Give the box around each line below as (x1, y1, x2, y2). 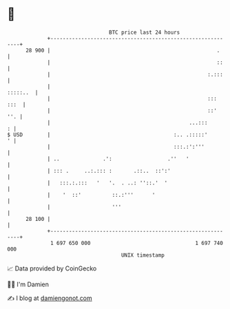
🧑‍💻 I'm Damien (7, 280, 50, 288)
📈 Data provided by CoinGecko (7, 264, 97, 273)
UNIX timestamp (121, 251, 165, 259)
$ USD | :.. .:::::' (7, 131, 208, 138)
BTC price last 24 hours (109, 29, 180, 36)
